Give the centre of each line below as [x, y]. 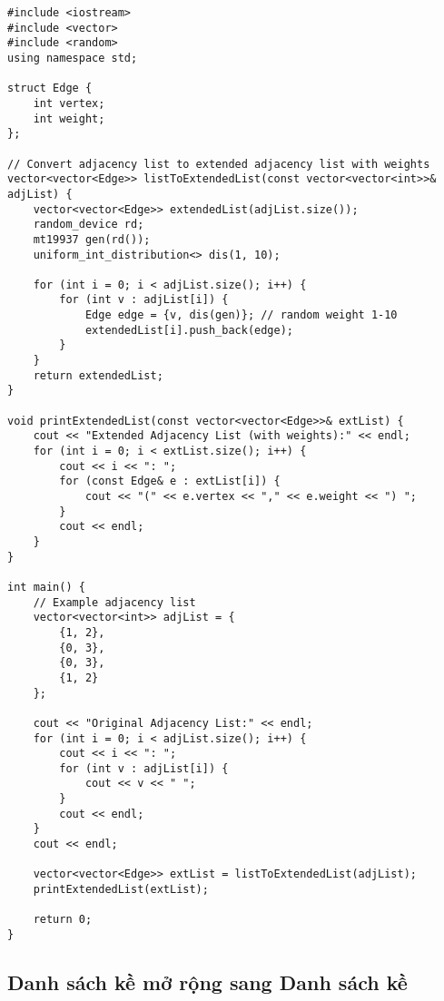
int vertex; [69, 103]
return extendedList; [98, 375]
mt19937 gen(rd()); [92, 239]
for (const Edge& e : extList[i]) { [170, 481]
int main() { [46, 587]
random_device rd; [89, 225]
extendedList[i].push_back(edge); [189, 330]
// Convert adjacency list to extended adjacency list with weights [219, 164]
